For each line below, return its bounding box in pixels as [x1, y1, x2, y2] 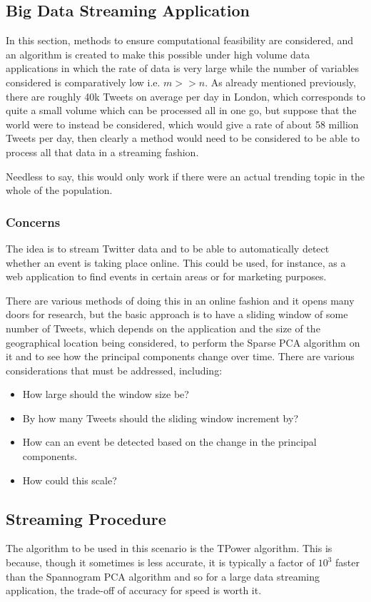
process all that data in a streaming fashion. [6, 144, 199, 159]
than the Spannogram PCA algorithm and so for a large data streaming [6, 568, 320, 583]
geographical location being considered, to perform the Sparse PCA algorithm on [6, 335, 360, 350]
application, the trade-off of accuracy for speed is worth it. [6, 583, 262, 598]
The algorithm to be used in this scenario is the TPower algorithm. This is [6, 541, 332, 556]
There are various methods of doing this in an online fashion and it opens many [6, 292, 355, 307]
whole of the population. [6, 183, 113, 198]
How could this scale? [22, 472, 117, 487]
